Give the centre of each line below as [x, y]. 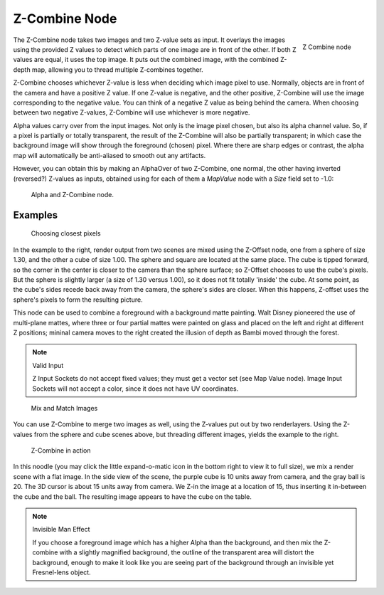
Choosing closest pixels [66, 233]
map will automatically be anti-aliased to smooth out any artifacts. [110, 155]
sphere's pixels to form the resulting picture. [78, 300]
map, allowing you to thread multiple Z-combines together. [118, 69]
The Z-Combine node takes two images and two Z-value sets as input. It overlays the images [149, 40]
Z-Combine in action [61, 451]
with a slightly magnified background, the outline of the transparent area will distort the [187, 552]
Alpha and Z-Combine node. [72, 195]
